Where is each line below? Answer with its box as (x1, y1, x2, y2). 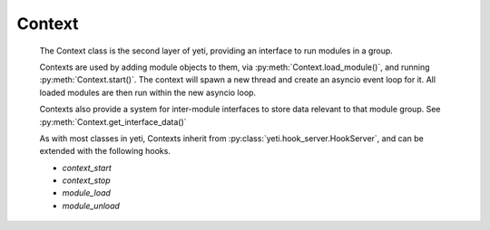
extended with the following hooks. (39, 146, 171, 157)
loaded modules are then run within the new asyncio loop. (39, 87, 257, 98)
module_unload (62, 200, 120, 211)
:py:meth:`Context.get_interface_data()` (39, 116, 187, 127)
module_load (62, 187, 111, 198)
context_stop (62, 175, 111, 186)
